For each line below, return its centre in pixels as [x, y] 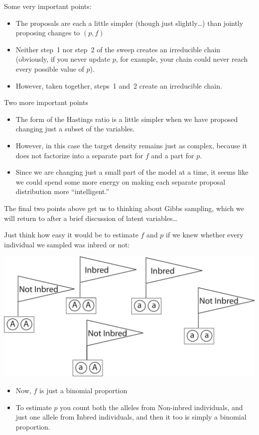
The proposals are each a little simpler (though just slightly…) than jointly [129, 23]
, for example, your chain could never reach [182, 59]
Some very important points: [48, 6]
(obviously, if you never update [63, 59]
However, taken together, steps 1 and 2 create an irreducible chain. [119, 85]
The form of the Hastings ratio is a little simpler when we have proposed [127, 119]
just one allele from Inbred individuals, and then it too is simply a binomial [131, 417]
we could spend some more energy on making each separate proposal [121, 181]
